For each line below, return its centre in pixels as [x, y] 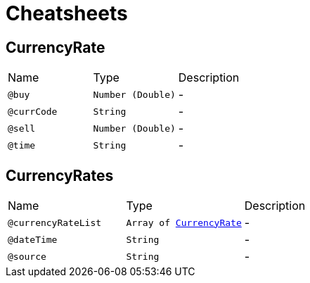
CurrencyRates [60, 175]
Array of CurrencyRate [184, 222]
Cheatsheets [67, 13]
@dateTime [33, 239]
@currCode [33, 111]
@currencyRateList [55, 222]
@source [27, 256]
